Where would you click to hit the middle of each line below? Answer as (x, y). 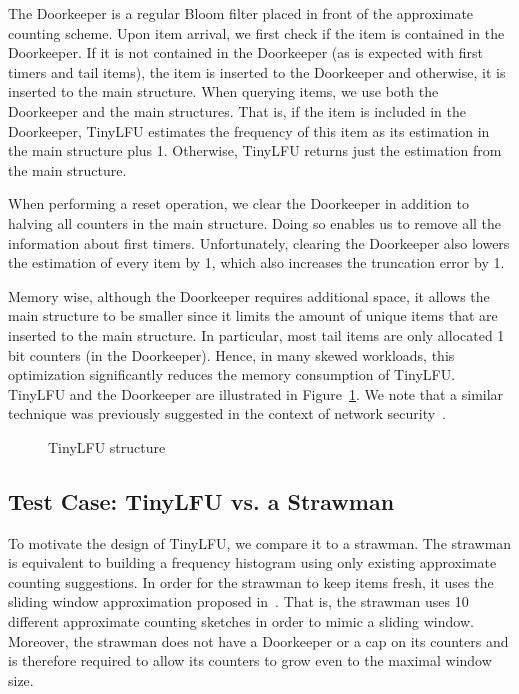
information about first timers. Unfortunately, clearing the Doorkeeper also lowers (259, 242)
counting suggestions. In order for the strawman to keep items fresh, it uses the (251, 581)
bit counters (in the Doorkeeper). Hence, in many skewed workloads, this (231, 354)
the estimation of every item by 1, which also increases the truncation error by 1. (256, 262)
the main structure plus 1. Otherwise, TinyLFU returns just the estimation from (255, 150)
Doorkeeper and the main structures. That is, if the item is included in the (237, 110)
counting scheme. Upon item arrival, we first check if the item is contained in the (256, 32)
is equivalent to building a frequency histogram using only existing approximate (252, 562)
